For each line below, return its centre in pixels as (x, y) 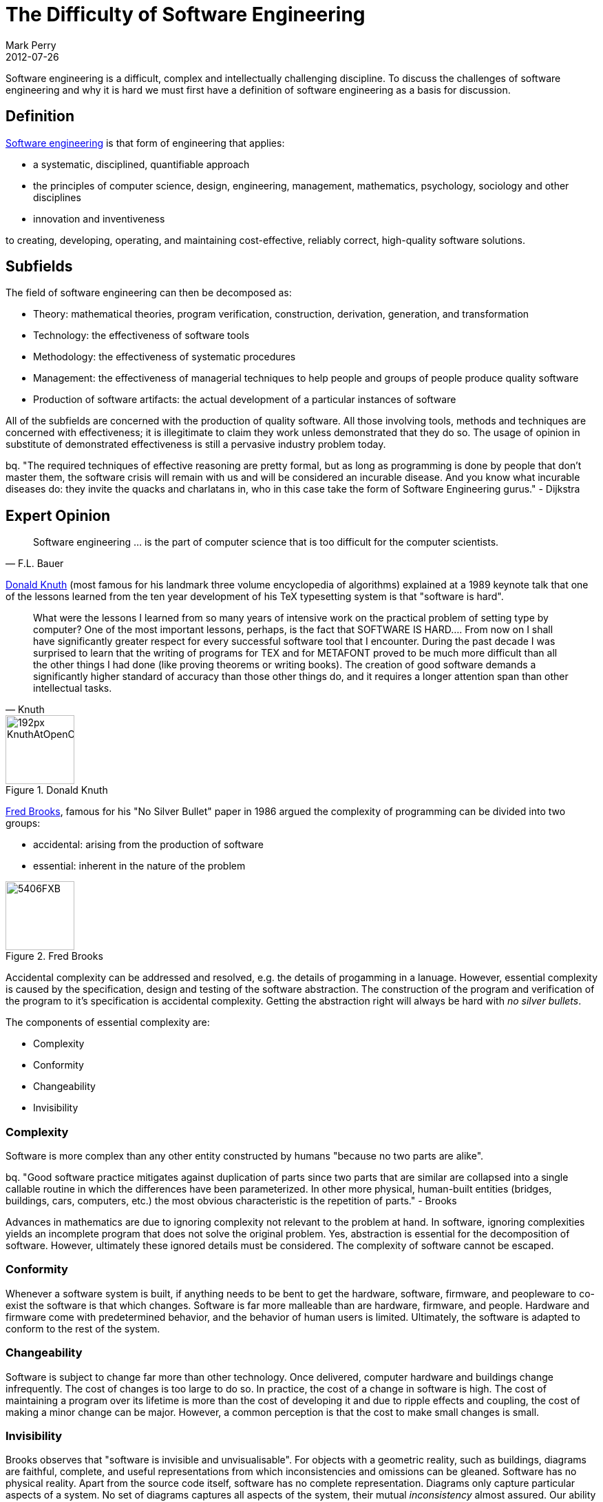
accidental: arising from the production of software (148, 845)
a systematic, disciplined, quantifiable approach (141, 164)
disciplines (57, 197)
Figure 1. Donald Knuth (57, 790)
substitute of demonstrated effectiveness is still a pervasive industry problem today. (196, 444)
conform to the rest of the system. (83, 1328)
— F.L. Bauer (35, 564)
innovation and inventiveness (99, 218)
